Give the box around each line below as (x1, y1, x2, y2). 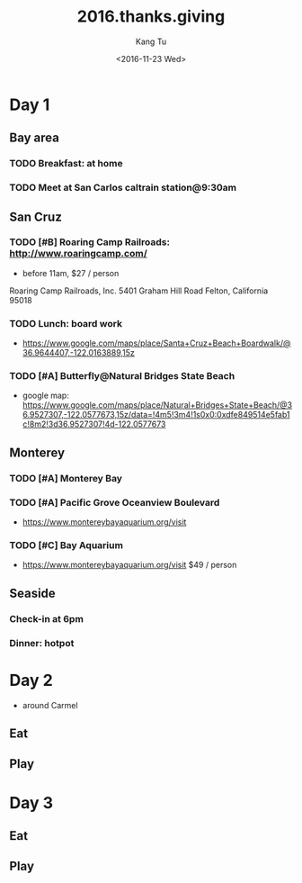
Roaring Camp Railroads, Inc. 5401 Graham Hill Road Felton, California (9, 285, 269, 296)
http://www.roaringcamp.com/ (9, 248, 148, 260)
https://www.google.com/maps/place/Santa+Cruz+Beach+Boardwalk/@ (22, 338, 291, 348)
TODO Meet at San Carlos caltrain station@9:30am (9, 182, 237, 194)
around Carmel (22, 699, 78, 710)
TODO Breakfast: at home (9, 158, 123, 170)
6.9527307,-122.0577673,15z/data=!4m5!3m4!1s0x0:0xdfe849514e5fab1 (22, 410, 290, 420)
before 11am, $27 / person (22, 267, 120, 278)
